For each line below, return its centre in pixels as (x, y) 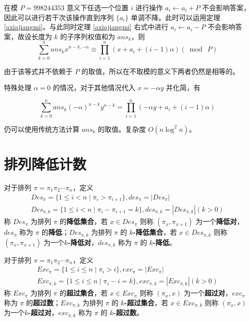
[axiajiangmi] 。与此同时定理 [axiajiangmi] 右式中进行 (86, 27)
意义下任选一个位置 (97, 7)
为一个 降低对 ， (220, 221)
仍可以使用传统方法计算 (42, 129)
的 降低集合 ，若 (84, 221)
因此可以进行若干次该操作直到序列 (59, 17)
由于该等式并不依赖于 (38, 71)
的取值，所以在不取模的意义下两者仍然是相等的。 (161, 71)
